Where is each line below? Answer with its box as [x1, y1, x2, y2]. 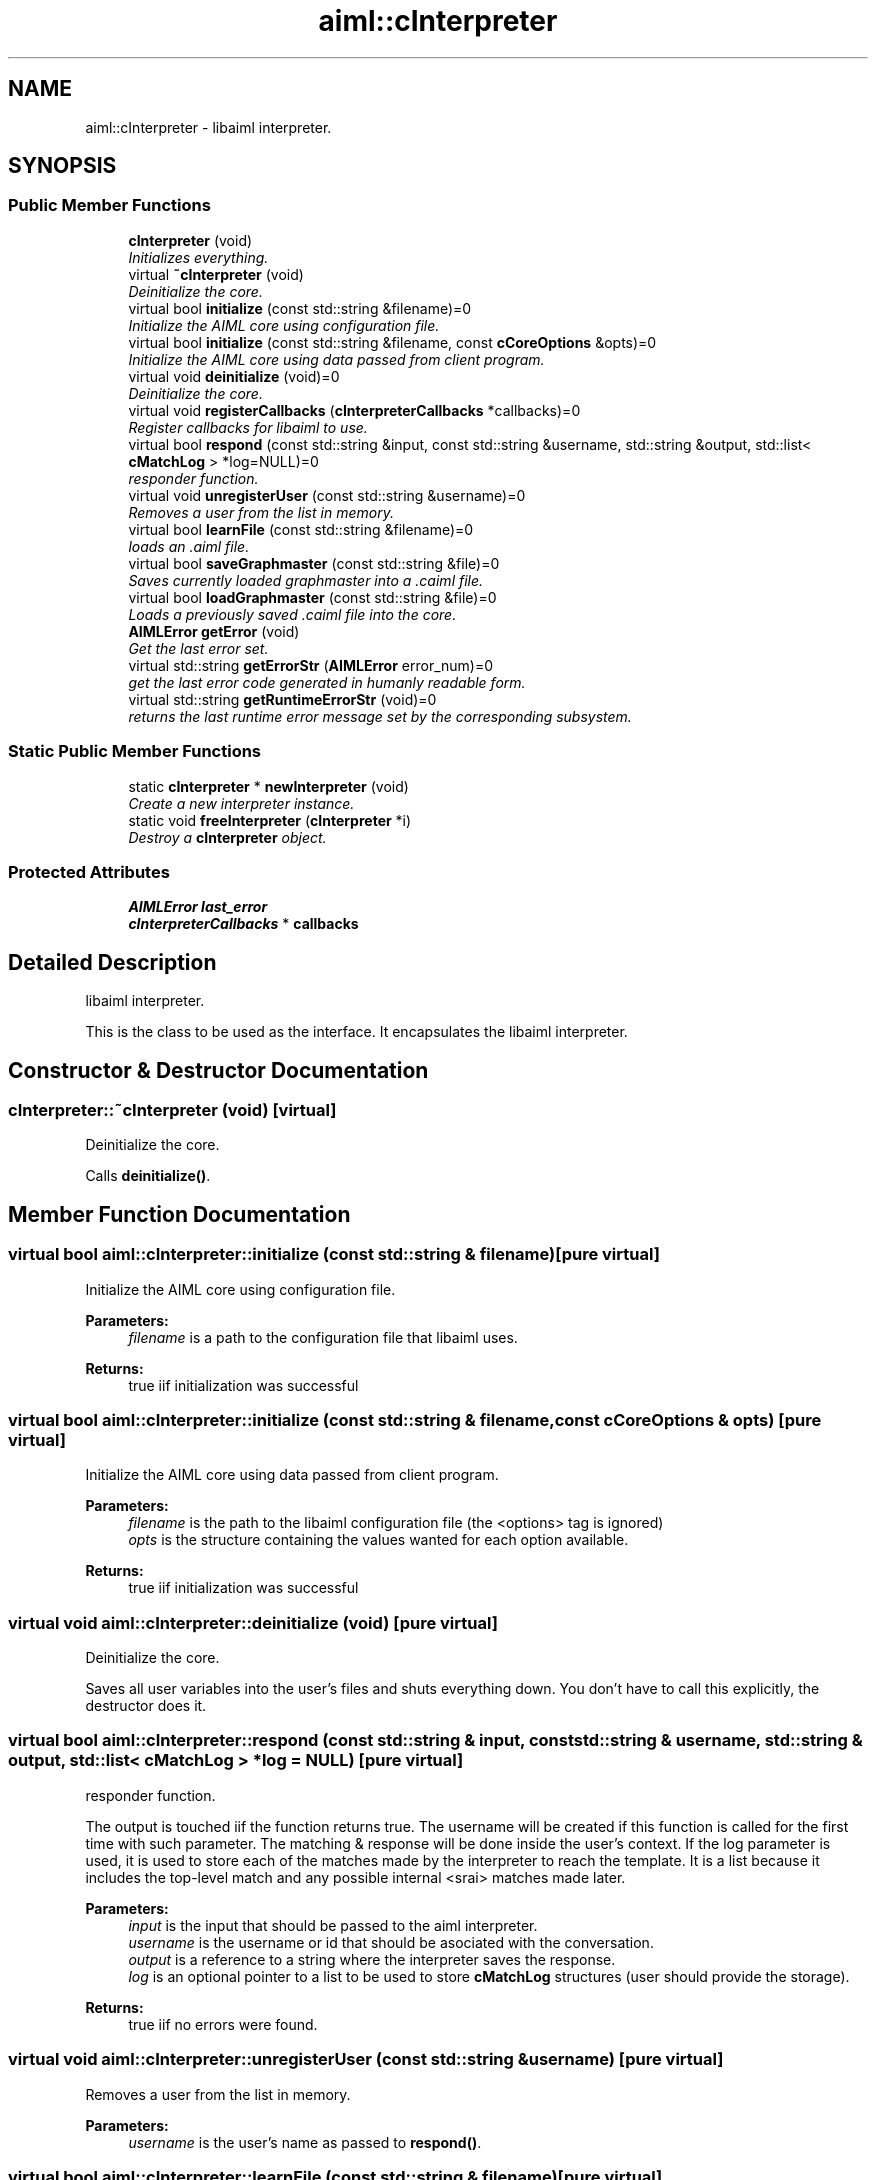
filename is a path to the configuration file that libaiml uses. [128, 1328, 518, 1346]
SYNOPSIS [8, 153, 117, 179]
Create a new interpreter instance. [128, 794, 355, 812]
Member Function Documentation [8, 1201, 351, 1227]
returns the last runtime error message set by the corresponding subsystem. [128, 707, 632, 725]
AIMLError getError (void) [128, 622, 300, 640]
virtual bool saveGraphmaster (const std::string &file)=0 [128, 554, 500, 572]
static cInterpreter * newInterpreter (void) [128, 777, 409, 795]
